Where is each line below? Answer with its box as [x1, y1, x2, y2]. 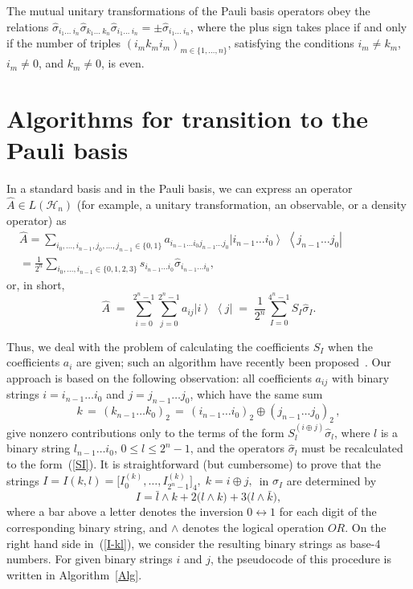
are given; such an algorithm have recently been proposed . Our [76, 354, 391, 370]
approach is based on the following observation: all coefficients [6, 369, 312, 386]
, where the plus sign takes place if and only [190, 18, 407, 35]
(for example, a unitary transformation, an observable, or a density [76, 195, 407, 212]
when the [328, 337, 374, 354]
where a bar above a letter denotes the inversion [6, 503, 243, 520]
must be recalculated [301, 440, 403, 456]
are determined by [286, 472, 377, 489]
